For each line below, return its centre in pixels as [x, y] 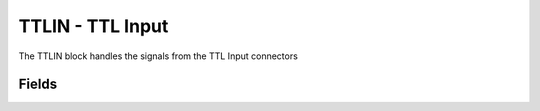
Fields [38, 84]
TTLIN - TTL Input [93, 26]
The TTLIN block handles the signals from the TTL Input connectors [158, 56]
